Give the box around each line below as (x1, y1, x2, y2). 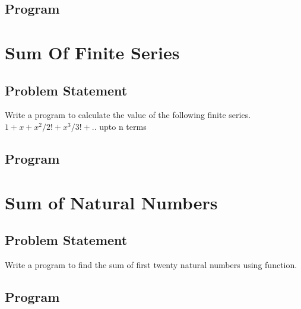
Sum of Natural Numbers (5, 190, 218, 214)
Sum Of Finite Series (5, 40, 180, 64)
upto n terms (99, 120, 147, 132)
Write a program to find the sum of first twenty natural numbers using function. (5, 258, 297, 270)
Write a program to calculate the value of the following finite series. (5, 109, 251, 121)
